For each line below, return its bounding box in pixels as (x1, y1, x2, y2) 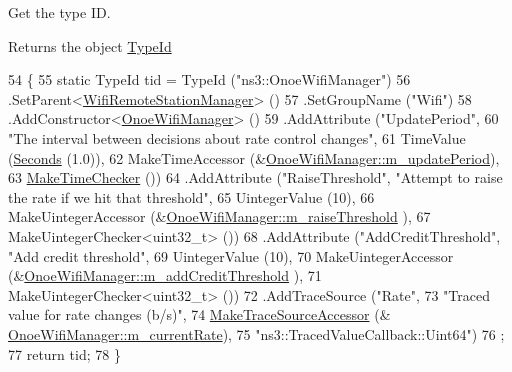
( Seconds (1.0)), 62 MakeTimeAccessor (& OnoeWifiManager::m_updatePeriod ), (8, 147, 500, 168)
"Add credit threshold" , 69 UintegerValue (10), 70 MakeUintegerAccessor (8, 245, 454, 266)
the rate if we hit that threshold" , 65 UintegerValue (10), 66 (8, 186, 375, 207)
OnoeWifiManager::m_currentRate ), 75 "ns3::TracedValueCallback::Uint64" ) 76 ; (8, 323, 505, 344)
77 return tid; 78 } (8, 343, 121, 364)
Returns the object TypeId (8, 35, 172, 56)
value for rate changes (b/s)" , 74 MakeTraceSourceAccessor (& (8, 304, 391, 325)
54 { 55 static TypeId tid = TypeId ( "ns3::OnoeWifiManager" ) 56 (8, 69, 411, 90)
